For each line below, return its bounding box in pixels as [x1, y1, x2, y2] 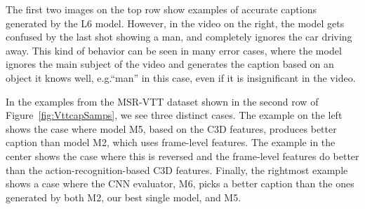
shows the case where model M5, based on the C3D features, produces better [6, 121, 337, 136]
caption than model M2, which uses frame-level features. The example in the [6, 135, 336, 150]
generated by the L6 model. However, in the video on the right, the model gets [6, 15, 345, 30]
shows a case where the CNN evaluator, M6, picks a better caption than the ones [6, 176, 354, 191]
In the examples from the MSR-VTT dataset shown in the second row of [6, 94, 319, 108]
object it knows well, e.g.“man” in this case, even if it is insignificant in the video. [6, 70, 356, 85]
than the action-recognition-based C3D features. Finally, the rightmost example [6, 162, 348, 177]
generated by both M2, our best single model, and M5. [6, 189, 241, 204]
